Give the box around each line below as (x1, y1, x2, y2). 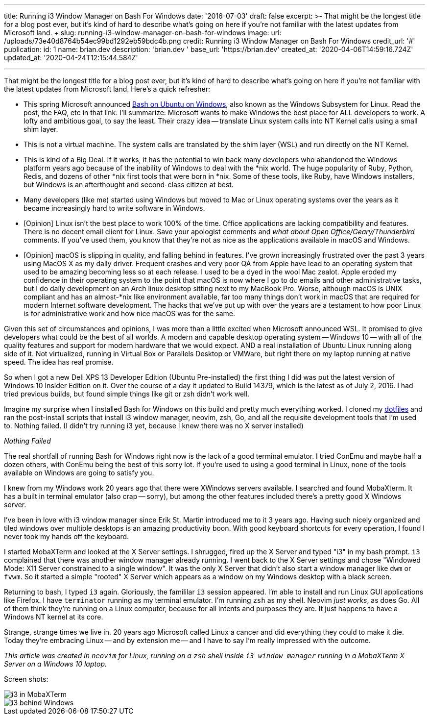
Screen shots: (4, 675, 48, 683)
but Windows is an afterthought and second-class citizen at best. (24, 180, 234, 189)
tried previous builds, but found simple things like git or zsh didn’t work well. (4, 390, 249, 398)
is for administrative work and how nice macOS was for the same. (24, 309, 235, 318)
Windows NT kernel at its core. (4, 613, 103, 621)
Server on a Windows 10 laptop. (4, 660, 107, 668)
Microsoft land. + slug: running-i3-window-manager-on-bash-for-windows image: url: (4, 28, 282, 37)
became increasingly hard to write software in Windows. (24, 204, 205, 212)
